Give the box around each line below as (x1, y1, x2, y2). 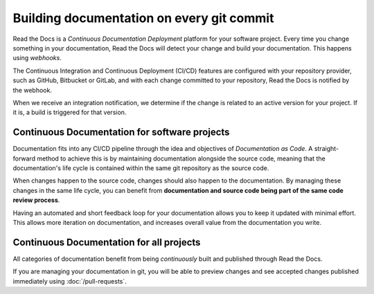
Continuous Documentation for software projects (12, 127, 230, 138)
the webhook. (12, 86, 52, 94)
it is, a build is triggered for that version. (12, 108, 127, 117)
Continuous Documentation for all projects (12, 236, 201, 248)
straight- (314, 145, 339, 153)
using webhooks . (12, 54, 62, 62)
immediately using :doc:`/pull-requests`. (12, 277, 127, 285)
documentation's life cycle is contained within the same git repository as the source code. (12, 163, 269, 172)
